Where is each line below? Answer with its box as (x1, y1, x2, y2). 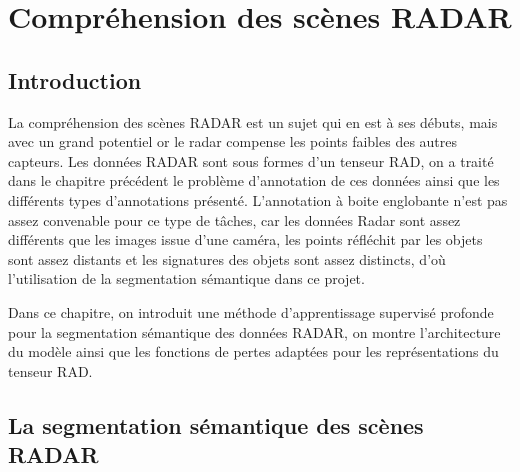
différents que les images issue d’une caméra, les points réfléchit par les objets (8, 229, 483, 250)
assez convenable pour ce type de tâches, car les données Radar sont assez (8, 209, 461, 230)
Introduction (8, 64, 142, 95)
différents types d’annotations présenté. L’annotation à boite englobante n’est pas (8, 189, 508, 210)
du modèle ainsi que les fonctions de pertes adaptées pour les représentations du (8, 341, 499, 362)
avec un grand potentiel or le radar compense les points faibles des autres (8, 131, 458, 152)
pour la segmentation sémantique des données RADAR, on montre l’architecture (8, 321, 501, 342)
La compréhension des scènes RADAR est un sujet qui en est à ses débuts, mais (8, 111, 498, 132)
